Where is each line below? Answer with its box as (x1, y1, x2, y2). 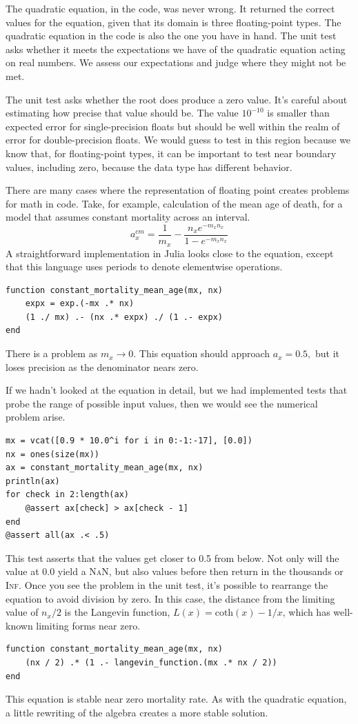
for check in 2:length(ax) (6, 490, 129, 500)
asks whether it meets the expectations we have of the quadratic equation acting (6, 41, 346, 56)
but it (315, 346, 340, 361)
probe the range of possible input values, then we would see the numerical (6, 396, 318, 410)
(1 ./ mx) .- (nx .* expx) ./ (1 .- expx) (25, 312, 223, 322)
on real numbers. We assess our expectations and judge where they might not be (6, 55, 346, 70)
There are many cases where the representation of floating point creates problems (6, 183, 350, 197)
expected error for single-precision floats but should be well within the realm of (6, 119, 340, 133)
